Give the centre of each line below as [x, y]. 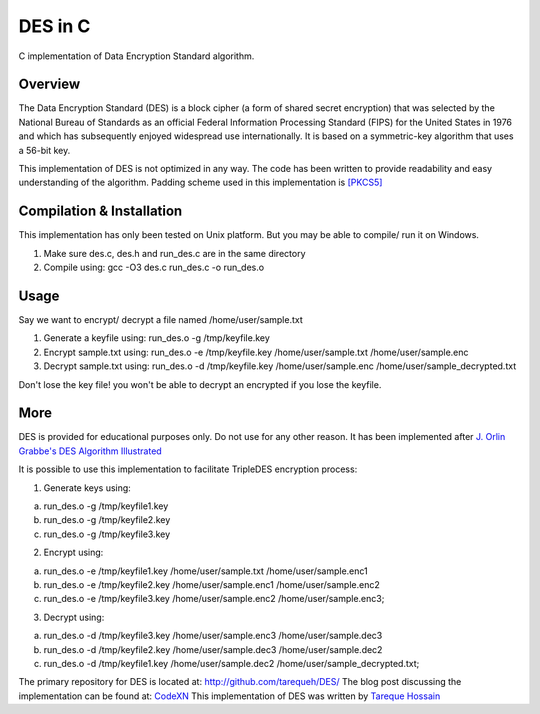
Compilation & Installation [100, 211]
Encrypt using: [73, 552]
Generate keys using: [87, 487]
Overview [49, 84]
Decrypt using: [74, 617]
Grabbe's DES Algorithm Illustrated [90, 451]
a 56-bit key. [44, 150]
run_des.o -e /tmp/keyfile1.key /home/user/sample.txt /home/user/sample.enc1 [206, 571]
